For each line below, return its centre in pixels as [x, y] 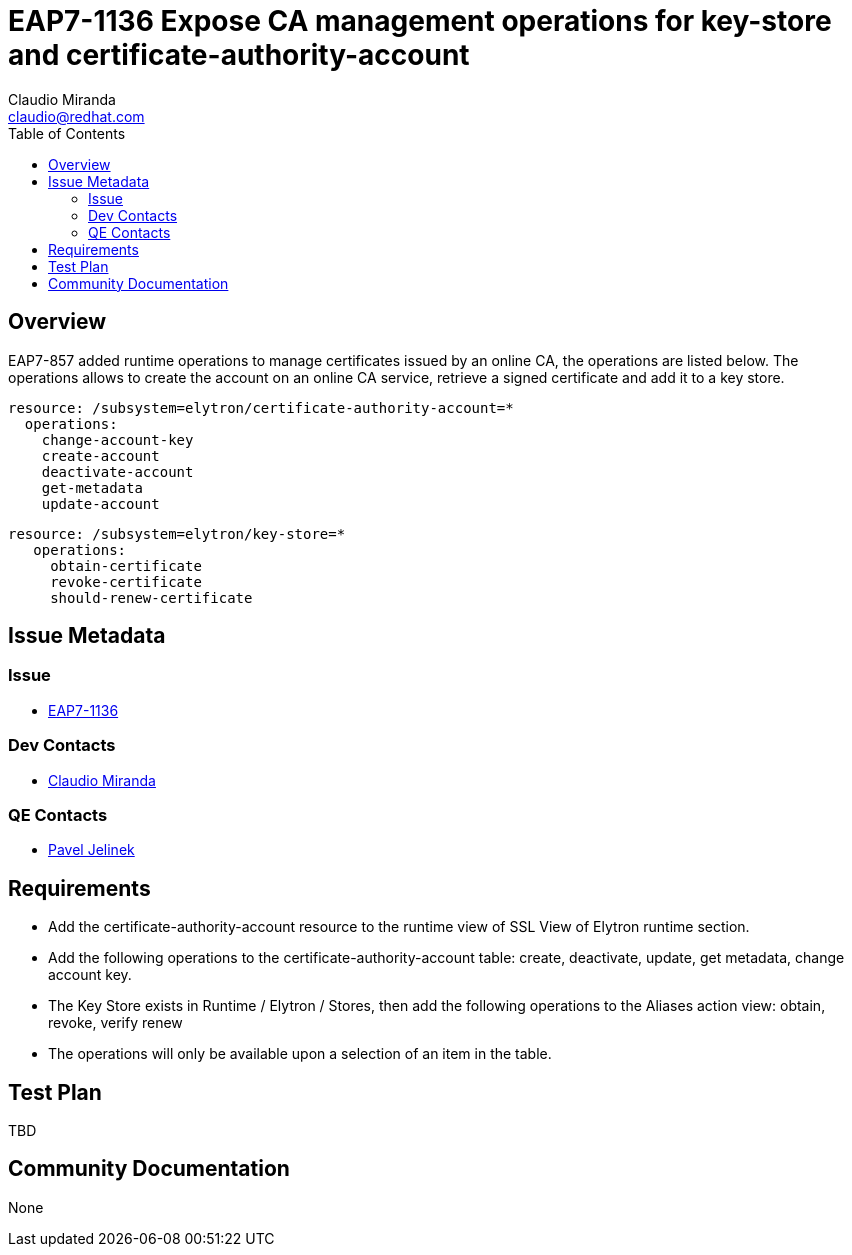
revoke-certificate [126, 581]
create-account [100, 455]
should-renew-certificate [151, 597]
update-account [100, 503]
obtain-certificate [126, 565]
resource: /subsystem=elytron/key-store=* [177, 533]
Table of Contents [67, 133]
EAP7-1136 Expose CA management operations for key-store [420, 21]
